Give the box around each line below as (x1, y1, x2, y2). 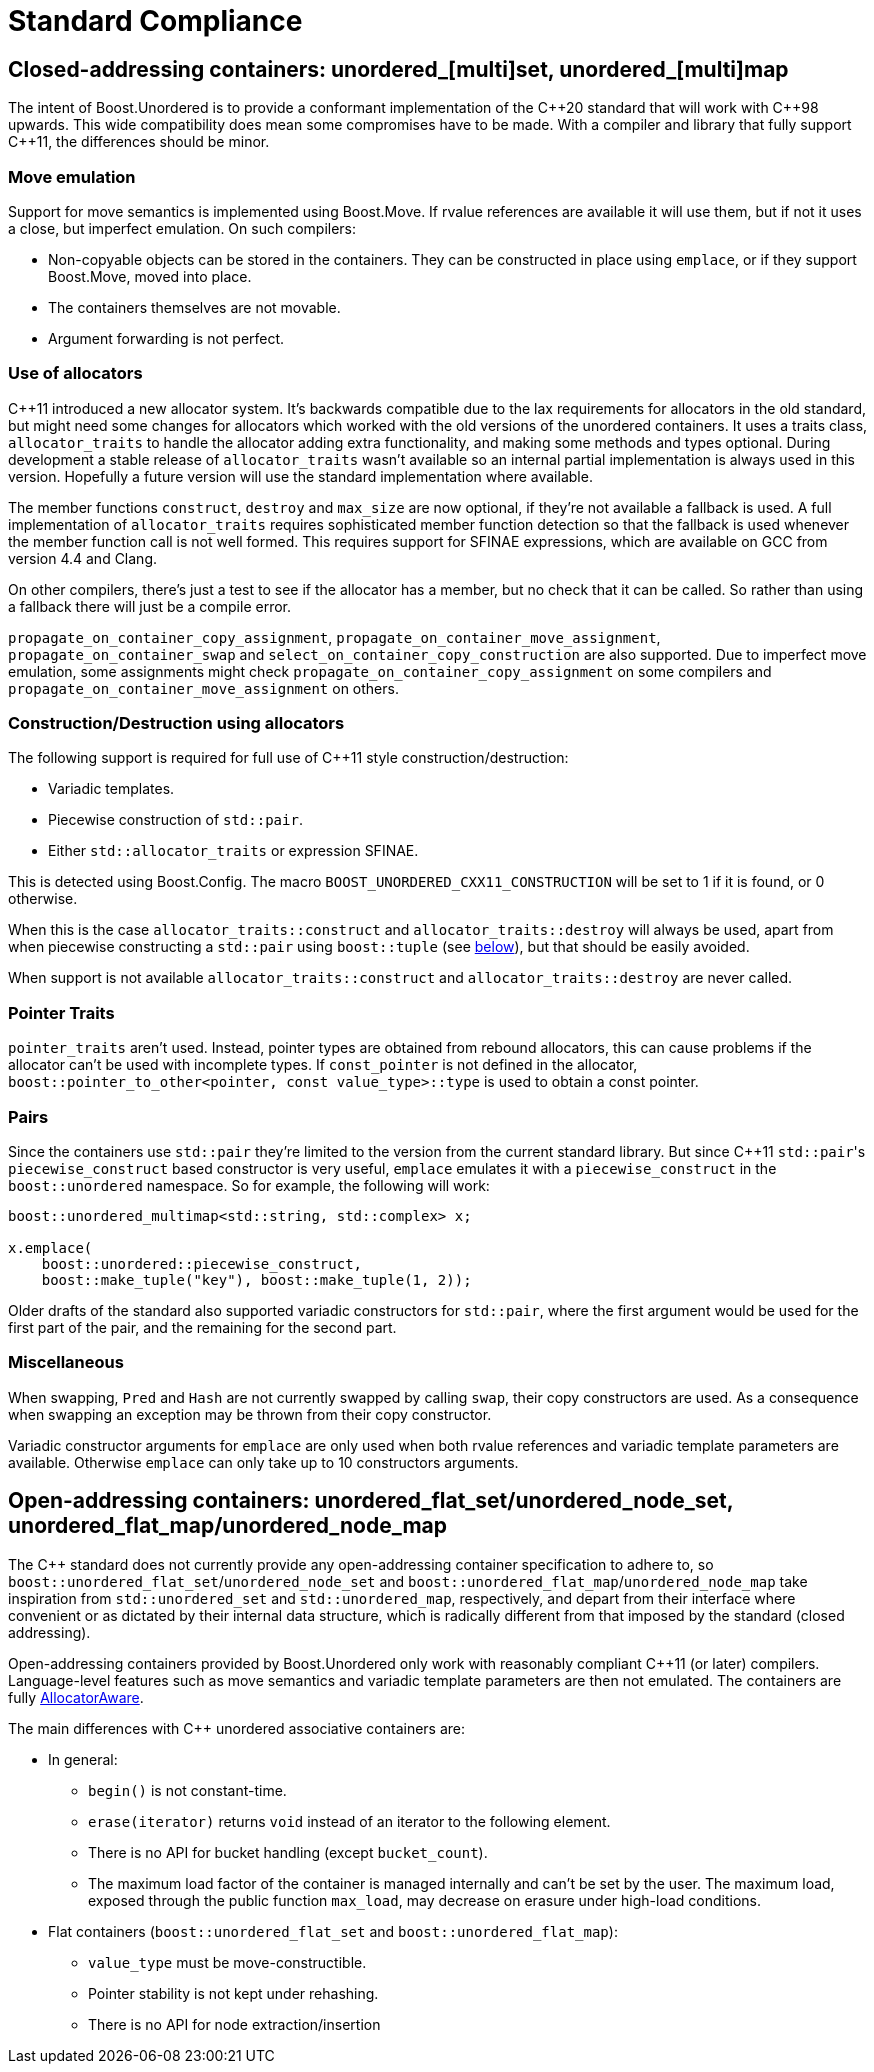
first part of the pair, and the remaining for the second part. (8, 1318, 397, 1336)
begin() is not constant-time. (88, 1781, 287, 1799)
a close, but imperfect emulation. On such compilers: (8, 219, 357, 237)
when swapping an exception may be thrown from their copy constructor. (8, 1405, 492, 1423)
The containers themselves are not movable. (48, 298, 341, 316)
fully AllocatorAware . (8, 1688, 144, 1706)
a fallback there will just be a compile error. (8, 597, 291, 615)
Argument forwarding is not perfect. (48, 329, 285, 347)
